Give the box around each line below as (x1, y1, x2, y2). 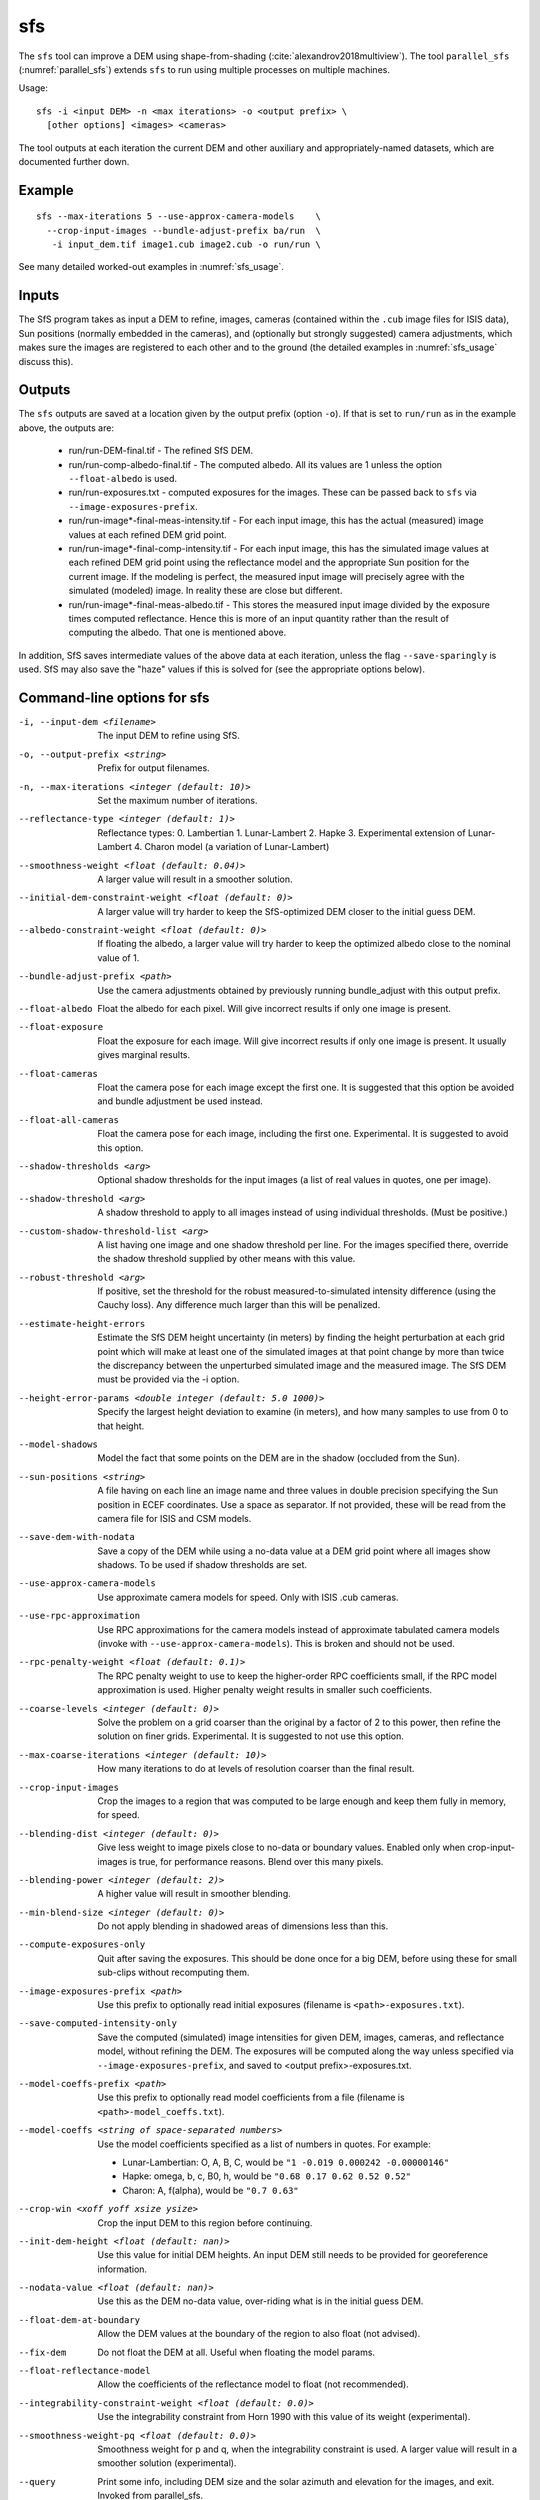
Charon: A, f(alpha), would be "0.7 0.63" (122, 2184, 299, 2196)
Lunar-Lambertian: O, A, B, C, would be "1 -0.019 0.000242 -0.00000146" (122, 2156, 450, 2168)
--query (18, 2476, 57, 2487)
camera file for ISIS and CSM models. (97, 1512, 252, 1524)
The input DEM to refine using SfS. (97, 730, 240, 742)
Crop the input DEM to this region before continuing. (97, 2216, 313, 2229)
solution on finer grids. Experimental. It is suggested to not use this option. (97, 1730, 404, 1742)
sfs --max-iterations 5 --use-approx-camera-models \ (36, 211, 322, 222)
